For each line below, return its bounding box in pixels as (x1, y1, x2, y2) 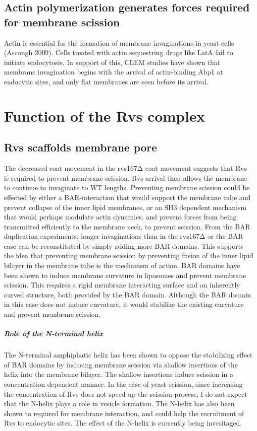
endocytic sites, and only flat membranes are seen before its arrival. (4, 76, 209, 86)
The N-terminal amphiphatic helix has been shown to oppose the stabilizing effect (4, 350, 253, 360)
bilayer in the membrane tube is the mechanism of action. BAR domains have (4, 260, 240, 271)
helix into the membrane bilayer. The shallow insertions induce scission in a (4, 369, 233, 379)
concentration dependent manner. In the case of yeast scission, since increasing (4, 378, 243, 389)
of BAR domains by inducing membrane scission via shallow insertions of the (4, 359, 238, 369)
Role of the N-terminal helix (4, 328, 103, 339)
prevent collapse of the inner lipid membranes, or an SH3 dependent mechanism (4, 202, 247, 212)
